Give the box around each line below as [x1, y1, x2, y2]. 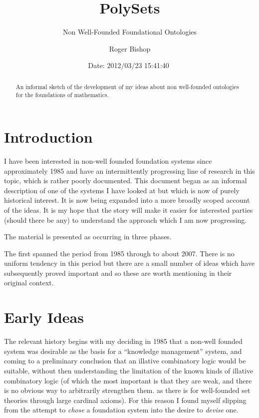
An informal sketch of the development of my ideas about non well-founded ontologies [15, 82, 239, 91]
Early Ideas [4, 307, 84, 327]
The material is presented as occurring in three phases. [4, 231, 172, 242]
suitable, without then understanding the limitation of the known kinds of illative [4, 365, 254, 375]
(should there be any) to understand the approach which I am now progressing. [4, 214, 247, 225]
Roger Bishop [109, 43, 151, 54]
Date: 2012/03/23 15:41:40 [88, 60, 169, 71]
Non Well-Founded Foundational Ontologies [62, 27, 197, 37]
